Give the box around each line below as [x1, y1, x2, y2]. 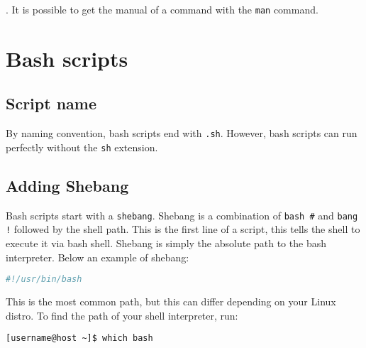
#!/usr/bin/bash [6, 274, 82, 285]
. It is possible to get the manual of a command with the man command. [6, 2, 318, 16]
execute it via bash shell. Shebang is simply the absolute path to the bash [6, 236, 326, 251]
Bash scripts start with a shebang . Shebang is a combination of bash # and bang [6, 207, 358, 222]
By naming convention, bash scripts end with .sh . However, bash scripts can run [6, 126, 357, 141]
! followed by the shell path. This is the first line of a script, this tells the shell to [6, 222, 360, 236]
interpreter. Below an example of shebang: [6, 249, 189, 264]
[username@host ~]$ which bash [6, 333, 153, 344]
